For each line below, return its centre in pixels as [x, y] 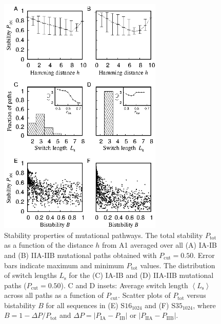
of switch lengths [31, 275]
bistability [20, 305]
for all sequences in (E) [82, 305]
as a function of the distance [49, 245]
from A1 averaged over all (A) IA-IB [159, 245]
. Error [204, 255]
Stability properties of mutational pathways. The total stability [104, 235]
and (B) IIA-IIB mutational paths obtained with [81, 255]
